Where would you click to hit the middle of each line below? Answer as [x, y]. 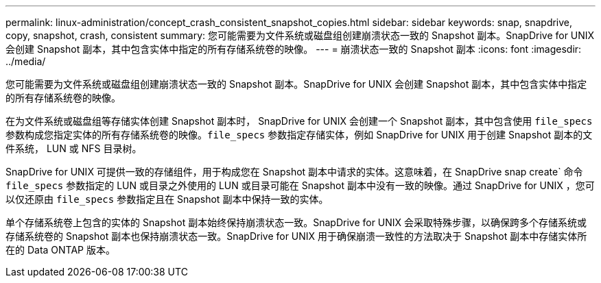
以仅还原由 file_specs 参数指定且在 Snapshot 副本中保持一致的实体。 [167, 199]
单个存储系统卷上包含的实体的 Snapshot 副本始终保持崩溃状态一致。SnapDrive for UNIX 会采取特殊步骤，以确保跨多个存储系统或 [296, 222]
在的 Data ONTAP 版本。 [60, 250]
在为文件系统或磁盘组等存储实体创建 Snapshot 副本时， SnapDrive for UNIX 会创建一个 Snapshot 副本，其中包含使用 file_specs [299, 121]
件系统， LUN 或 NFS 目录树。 [74, 148]
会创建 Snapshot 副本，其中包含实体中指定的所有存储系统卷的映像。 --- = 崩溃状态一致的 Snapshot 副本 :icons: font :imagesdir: [294, 49]
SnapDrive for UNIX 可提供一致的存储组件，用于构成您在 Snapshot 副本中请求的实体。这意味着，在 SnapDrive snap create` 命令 [294, 172]
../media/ [26, 61]
